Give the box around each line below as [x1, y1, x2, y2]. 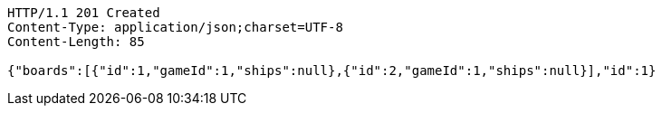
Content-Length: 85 [7, 34, 145, 49]
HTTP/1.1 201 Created [7, 5, 160, 20]
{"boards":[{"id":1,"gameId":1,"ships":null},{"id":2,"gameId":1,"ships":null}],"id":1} [7, 63, 657, 78]
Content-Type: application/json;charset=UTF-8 [7, 20, 343, 34]
